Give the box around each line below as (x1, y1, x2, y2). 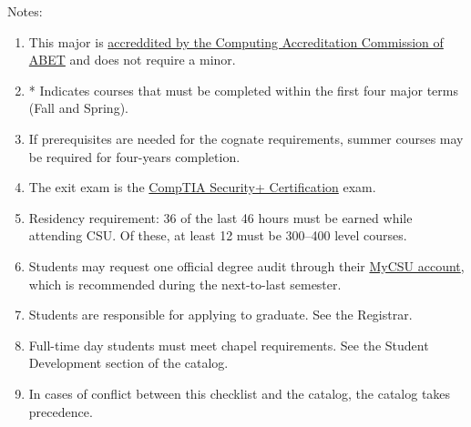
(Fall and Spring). (28, 98, 128, 117)
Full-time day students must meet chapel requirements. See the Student (28, 335, 429, 354)
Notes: (7, 2, 43, 20)
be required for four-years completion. (28, 147, 241, 166)
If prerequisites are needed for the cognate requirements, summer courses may (28, 128, 464, 147)
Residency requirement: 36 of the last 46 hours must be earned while (28, 208, 413, 227)
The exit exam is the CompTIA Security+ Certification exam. (28, 178, 376, 197)
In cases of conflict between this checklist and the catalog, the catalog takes (28, 383, 451, 402)
